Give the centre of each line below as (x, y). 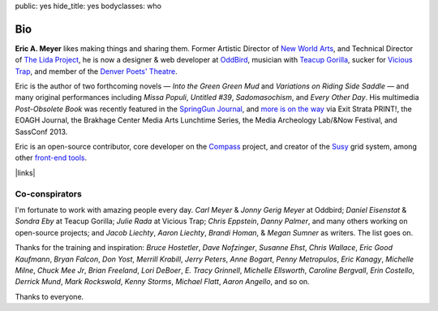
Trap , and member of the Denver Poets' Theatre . (96, 71)
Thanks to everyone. (49, 296)
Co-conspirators (49, 193)
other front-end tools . (51, 158)
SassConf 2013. (41, 132)
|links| (25, 173)
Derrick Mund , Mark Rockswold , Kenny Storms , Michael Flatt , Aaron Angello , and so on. (162, 282)
